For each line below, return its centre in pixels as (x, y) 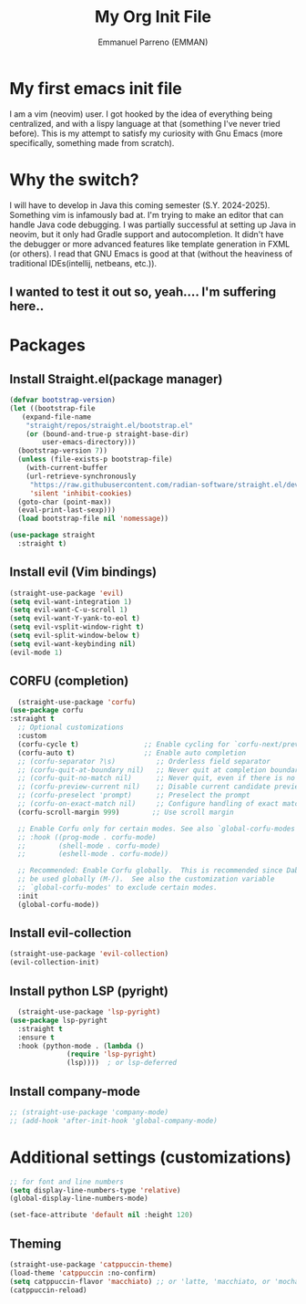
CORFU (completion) (69, 681)
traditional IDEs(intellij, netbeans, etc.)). (83, 263)
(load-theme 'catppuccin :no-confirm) (83, 1273)
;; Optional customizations (71, 727)
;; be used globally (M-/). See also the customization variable (146, 879)
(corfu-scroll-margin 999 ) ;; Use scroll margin (126, 812)
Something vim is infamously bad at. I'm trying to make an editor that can (147, 214)
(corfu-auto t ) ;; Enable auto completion (132, 753)
